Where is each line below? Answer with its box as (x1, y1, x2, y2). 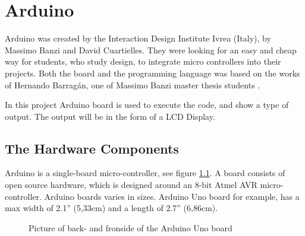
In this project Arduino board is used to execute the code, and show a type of (5, 98, 289, 111)
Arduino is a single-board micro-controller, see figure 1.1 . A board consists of (5, 167, 285, 179)
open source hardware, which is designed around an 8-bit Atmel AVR (5, 178, 257, 191)
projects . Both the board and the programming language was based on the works (5, 66, 300, 79)
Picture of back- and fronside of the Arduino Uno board (29, 221, 232, 234)
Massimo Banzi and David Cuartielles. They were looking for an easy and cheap (5, 43, 297, 56)
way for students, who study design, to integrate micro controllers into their (5, 55, 281, 68)
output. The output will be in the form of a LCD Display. (5, 110, 215, 122)
